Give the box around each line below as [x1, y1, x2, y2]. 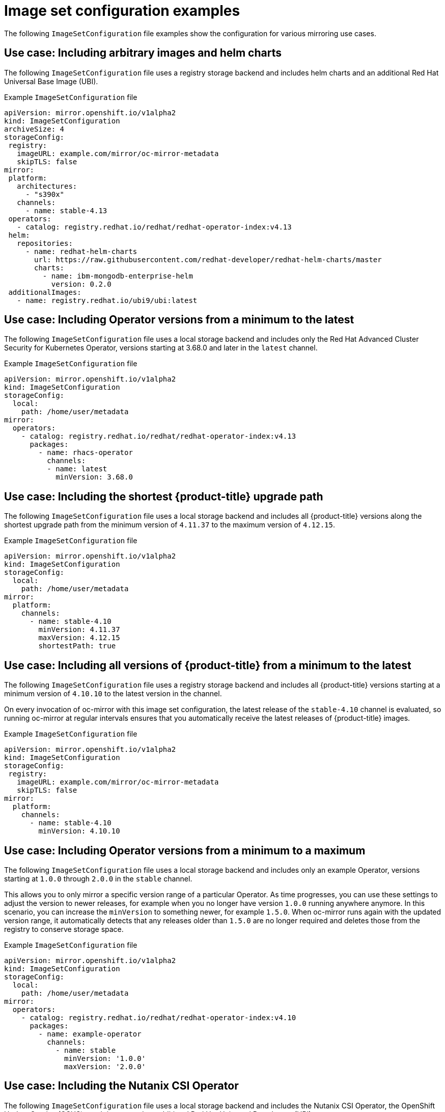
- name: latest [47, 465, 107, 473]
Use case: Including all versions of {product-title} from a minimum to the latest [4, 659, 411, 672]
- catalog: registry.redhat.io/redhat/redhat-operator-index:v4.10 [21, 1013, 296, 1022]
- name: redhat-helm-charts [25, 247, 137, 256]
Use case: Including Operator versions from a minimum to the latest [4, 313, 354, 326]
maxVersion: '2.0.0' [64, 1062, 146, 1071]
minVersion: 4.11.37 [38, 625, 120, 634]
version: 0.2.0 [51, 280, 112, 288]
